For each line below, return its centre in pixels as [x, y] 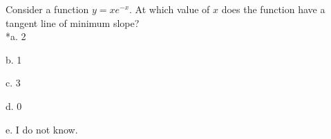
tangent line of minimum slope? [73, 22]
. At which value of [170, 9]
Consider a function [47, 9]
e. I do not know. [42, 129]
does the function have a [273, 9]
